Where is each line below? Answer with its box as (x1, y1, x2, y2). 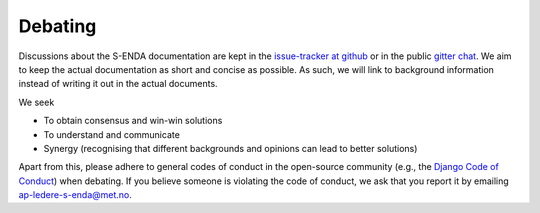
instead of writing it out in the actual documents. (18, 78, 219, 90)
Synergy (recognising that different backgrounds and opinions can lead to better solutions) (43, 142, 418, 154)
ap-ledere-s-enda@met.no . (18, 189, 132, 201)
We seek (18, 96, 55, 108)
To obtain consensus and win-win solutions (43, 115, 223, 127)
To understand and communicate (43, 128, 180, 140)
